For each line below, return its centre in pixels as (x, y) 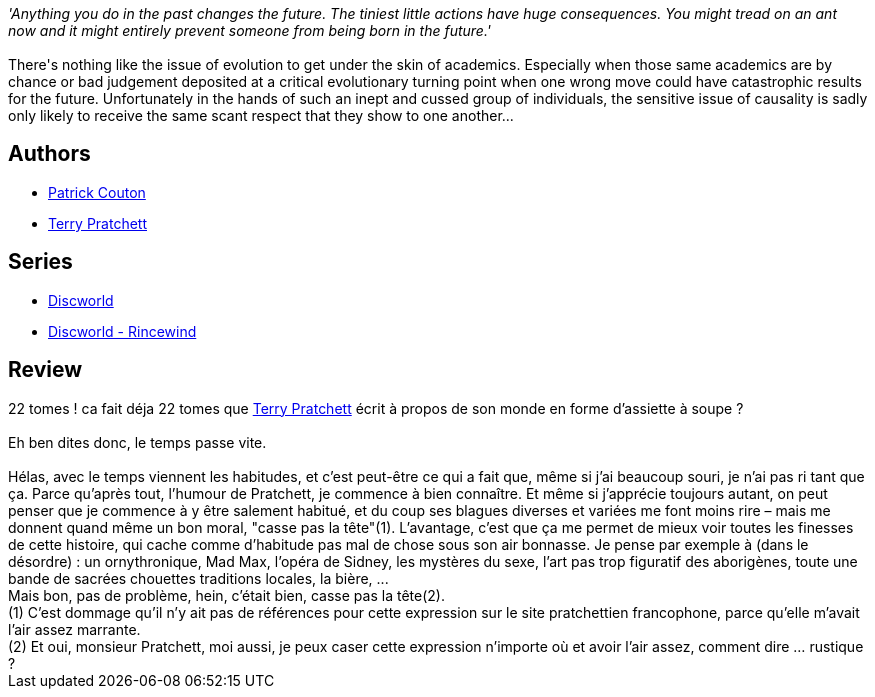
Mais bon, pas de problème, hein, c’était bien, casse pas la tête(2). (226, 595)
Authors (49, 154)
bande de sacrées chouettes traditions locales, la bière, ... (198, 578)
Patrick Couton (97, 192)
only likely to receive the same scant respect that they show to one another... (261, 115)
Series (40, 262)
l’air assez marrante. (74, 629)
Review (45, 370)
